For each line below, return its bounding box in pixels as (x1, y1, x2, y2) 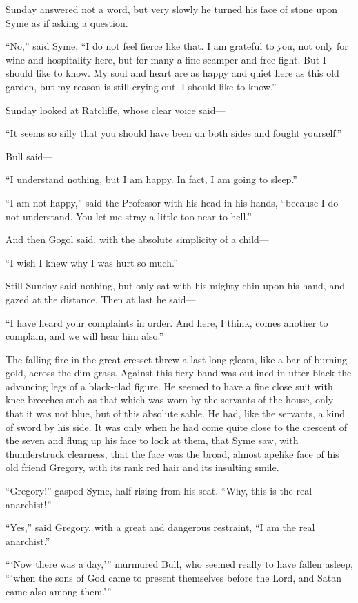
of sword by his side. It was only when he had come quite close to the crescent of (6, 419, 348, 434)
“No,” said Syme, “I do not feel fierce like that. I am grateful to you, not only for (6, 39, 348, 53)
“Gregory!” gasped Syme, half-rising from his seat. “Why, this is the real (6, 484, 312, 498)
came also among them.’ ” (6, 584, 112, 598)
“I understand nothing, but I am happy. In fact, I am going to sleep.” (6, 172, 297, 186)
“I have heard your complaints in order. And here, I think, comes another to (6, 315, 328, 329)
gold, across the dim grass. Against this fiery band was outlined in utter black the (6, 365, 352, 380)
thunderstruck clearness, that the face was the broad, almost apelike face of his (6, 446, 339, 461)
